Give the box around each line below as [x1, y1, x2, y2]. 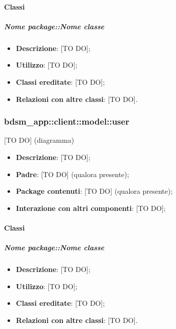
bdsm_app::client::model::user [4, 115, 129, 128]
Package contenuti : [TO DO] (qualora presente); [16, 186, 173, 196]
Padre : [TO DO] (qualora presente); [16, 169, 129, 179]
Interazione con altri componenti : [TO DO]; [16, 202, 166, 213]
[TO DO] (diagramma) [4, 135, 74, 145]
